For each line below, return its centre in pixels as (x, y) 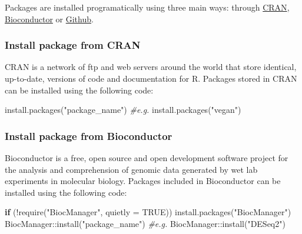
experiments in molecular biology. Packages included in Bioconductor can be (143, 181)
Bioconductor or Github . (49, 19)
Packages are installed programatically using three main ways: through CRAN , (147, 7)
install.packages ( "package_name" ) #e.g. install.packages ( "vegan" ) (123, 110)
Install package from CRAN (73, 45)
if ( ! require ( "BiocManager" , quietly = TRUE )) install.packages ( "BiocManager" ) (148, 212)
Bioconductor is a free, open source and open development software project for (147, 158)
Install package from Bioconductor (89, 136)
